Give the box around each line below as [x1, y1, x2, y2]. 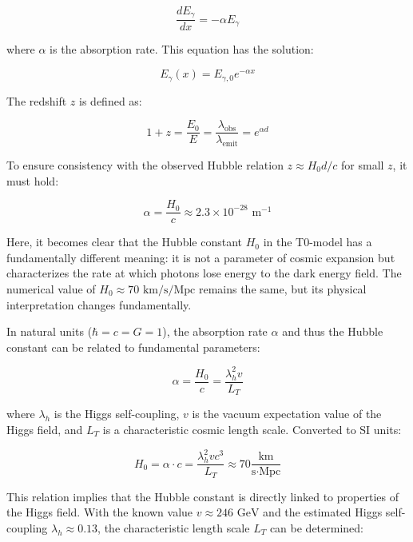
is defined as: [79, 92, 142, 109]
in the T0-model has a [263, 233, 372, 250]
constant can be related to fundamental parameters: [6, 338, 260, 355]
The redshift [6, 92, 67, 109]
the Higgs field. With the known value [6, 504, 193, 520]
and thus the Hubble [282, 323, 383, 340]
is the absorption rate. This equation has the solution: [50, 41, 314, 58]
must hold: [6, 172, 59, 189]
